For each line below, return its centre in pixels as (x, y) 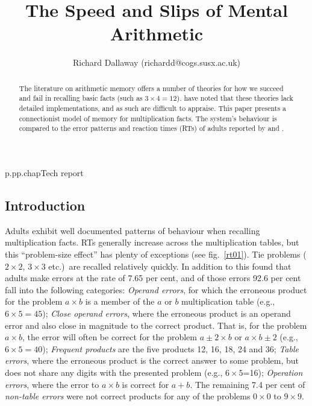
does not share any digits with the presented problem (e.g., (114, 372)
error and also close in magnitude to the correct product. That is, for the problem (156, 325)
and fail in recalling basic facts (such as (81, 98)
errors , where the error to (52, 384)
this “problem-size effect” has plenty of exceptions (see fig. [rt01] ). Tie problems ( (156, 254)
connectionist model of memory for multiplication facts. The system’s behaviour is (148, 118)
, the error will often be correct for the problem (109, 337)
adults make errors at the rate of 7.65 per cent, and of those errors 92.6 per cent (153, 278)
